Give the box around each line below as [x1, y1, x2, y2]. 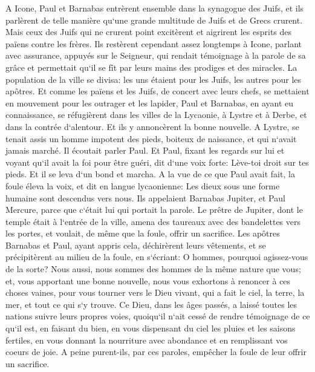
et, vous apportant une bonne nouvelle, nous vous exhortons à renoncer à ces [5, 274, 291, 287]
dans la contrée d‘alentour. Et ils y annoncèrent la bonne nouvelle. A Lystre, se [5, 120, 299, 132]
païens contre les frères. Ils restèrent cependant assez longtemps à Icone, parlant [5, 37, 302, 50]
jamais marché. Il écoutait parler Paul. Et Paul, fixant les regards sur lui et [5, 144, 285, 157]
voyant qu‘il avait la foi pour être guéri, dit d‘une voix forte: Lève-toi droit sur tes [5, 155, 309, 168]
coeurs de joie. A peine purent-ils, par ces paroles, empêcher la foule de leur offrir [5, 345, 307, 358]
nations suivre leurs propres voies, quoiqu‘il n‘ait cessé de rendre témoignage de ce [5, 310, 310, 322]
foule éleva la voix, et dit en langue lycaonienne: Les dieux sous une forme [5, 179, 280, 192]
